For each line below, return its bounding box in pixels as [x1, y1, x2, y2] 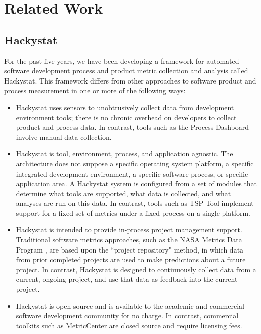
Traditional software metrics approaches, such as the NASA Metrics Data [16, 234, 242, 245]
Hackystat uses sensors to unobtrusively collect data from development [16, 102, 234, 112]
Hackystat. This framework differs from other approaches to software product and [4, 75, 256, 86]
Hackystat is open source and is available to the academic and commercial [16, 300, 244, 311]
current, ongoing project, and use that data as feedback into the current [16, 274, 238, 284]
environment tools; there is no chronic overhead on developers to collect [16, 112, 237, 122]
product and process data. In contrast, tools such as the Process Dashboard [16, 122, 249, 132]
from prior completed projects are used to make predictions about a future [16, 254, 246, 265]
